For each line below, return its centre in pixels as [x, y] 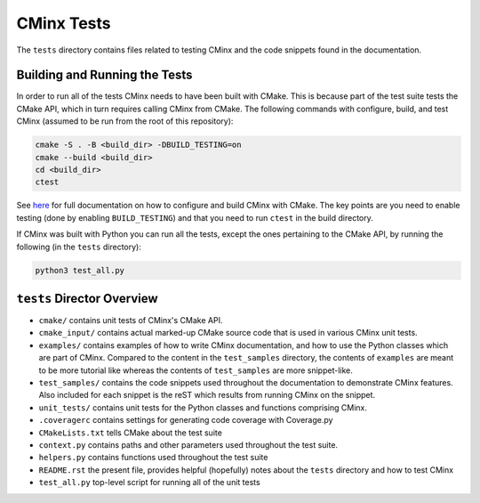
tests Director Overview [87, 298]
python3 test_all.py [80, 270]
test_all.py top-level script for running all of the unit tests [150, 483]
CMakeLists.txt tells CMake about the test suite [130, 433]
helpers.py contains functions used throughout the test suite [153, 458]
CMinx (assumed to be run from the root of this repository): [125, 121]
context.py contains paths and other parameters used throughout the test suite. [188, 444]
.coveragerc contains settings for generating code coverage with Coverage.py [186, 420]
